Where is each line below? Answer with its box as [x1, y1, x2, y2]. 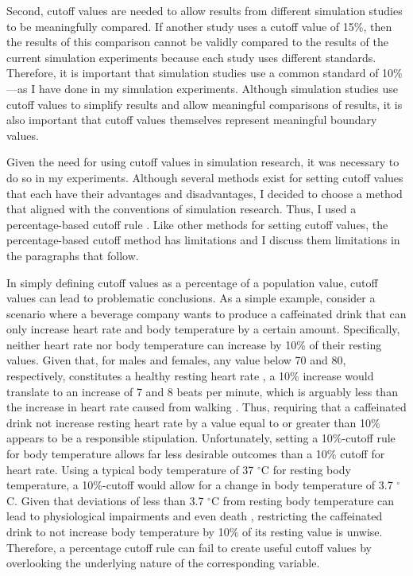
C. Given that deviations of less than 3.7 [6, 492, 204, 508]
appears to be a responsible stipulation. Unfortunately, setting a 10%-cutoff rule [6, 430, 396, 446]
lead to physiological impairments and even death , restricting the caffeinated [6, 508, 383, 524]
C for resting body [261, 461, 351, 477]
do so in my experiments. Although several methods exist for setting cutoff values [6, 169, 403, 185]
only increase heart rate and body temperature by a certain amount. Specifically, [6, 321, 400, 337]
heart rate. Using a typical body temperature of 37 [6, 461, 254, 477]
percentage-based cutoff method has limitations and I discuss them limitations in [6, 232, 400, 248]
